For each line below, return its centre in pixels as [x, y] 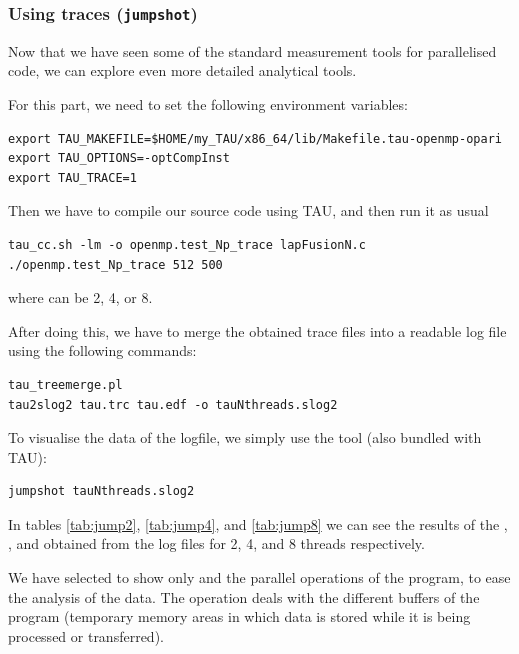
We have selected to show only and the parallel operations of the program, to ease [259, 577]
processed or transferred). [86, 635]
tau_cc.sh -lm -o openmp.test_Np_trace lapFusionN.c [187, 244]
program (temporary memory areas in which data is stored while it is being [239, 616]
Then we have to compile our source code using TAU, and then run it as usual [248, 210]
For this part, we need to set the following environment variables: [208, 103]
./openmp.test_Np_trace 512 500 [115, 264]
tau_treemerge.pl [65, 384]
